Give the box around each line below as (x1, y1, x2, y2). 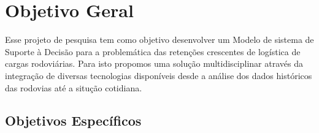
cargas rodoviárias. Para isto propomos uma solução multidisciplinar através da (5, 57, 303, 70)
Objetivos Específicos (5, 111, 142, 130)
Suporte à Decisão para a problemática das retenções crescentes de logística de (5, 45, 301, 58)
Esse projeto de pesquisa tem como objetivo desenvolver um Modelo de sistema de (5, 33, 314, 46)
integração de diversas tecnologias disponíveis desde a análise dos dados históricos (5, 69, 312, 82)
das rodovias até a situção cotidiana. (5, 81, 142, 94)
